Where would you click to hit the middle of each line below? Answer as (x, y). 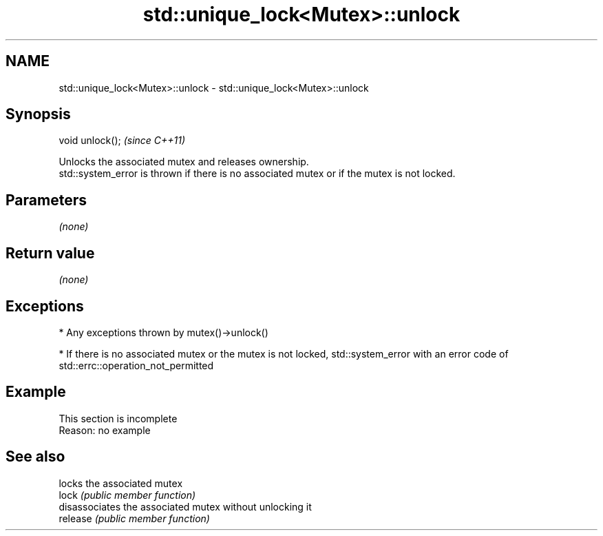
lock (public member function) (127, 495)
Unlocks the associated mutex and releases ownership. (184, 162)
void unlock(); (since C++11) (122, 141)
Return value (50, 253)
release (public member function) (134, 518)
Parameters (46, 200)
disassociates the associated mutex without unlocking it (185, 506)
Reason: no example (105, 430)
